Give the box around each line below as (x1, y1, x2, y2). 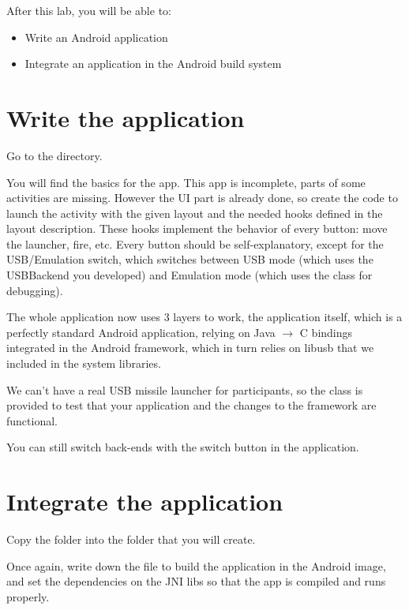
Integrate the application (6, 485, 283, 518)
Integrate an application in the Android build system (24, 55, 282, 72)
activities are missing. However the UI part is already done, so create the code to (6, 189, 398, 206)
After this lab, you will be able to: (6, 2, 171, 18)
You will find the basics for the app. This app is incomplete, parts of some (6, 174, 366, 190)
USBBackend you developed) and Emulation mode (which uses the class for (6, 267, 373, 283)
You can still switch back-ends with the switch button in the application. (6, 439, 359, 455)
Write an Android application (24, 28, 168, 45)
